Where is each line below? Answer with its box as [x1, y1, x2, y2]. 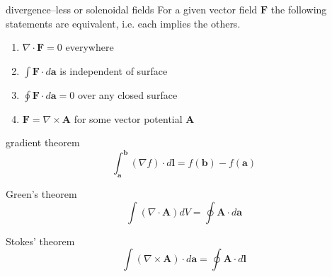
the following [270, 2, 327, 16]
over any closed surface [77, 87, 178, 102]
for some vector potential [74, 111, 183, 126]
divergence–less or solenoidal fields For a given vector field [6, 2, 258, 16]
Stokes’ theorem [6, 233, 75, 248]
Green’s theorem [6, 187, 77, 201]
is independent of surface [59, 63, 168, 78]
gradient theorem [6, 135, 80, 150]
